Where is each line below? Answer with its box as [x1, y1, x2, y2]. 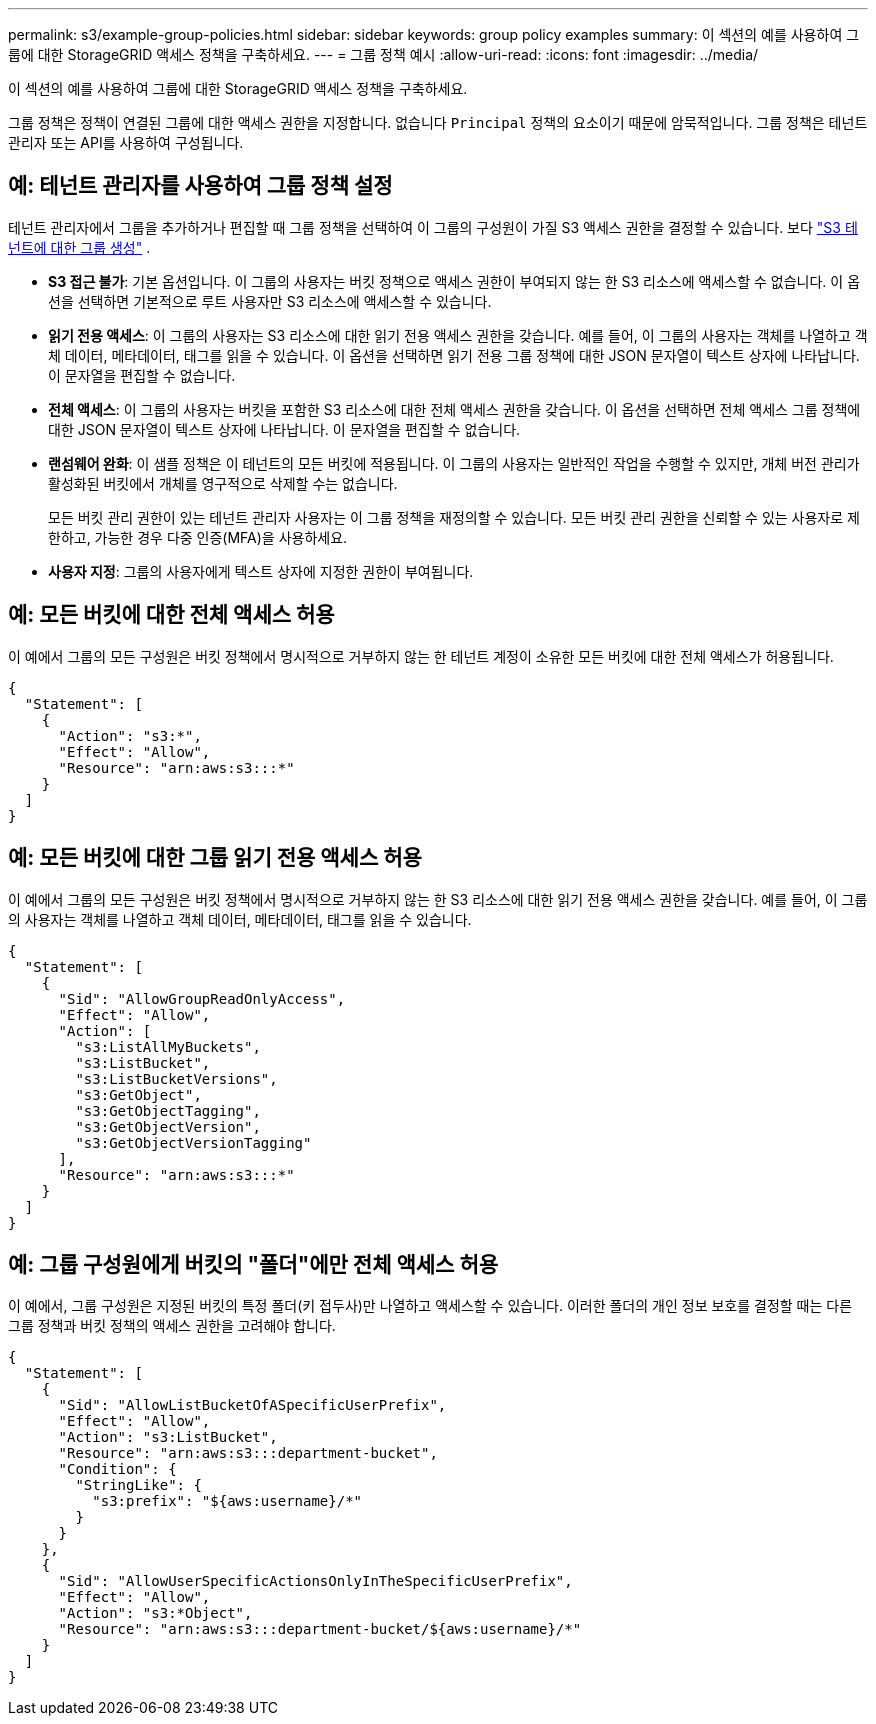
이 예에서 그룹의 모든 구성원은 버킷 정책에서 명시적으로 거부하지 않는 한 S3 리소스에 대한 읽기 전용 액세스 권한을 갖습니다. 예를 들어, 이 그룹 [8, 890, 868, 908]
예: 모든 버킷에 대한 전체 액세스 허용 [8, 602, 335, 628]
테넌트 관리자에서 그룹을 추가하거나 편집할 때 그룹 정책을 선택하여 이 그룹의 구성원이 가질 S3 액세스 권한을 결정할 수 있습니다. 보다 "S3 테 [8, 218, 858, 236]
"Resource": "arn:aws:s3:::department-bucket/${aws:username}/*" [58, 1621, 582, 1638]
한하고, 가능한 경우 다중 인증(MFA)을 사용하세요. [48, 528, 348, 546]
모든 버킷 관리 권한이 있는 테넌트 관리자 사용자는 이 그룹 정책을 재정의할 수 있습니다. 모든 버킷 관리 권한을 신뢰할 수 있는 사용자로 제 [48, 508, 860, 526]
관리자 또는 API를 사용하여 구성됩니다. [8, 134, 244, 151]
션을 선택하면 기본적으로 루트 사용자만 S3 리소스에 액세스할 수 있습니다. [48, 292, 492, 310]
